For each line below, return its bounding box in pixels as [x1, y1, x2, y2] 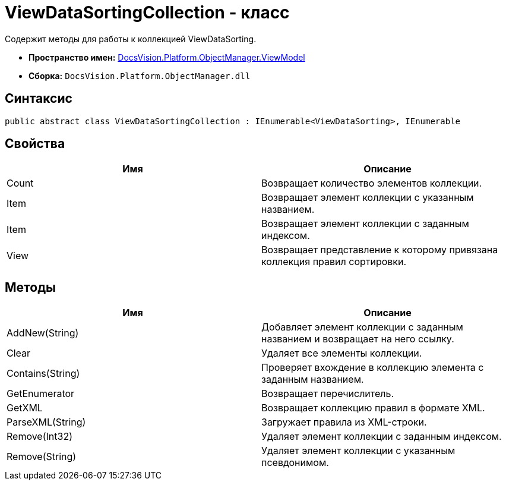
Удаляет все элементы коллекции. [261, 347, 422, 360]
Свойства [5, 136, 65, 152]
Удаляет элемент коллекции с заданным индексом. [261, 430, 502, 443]
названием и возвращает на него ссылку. [261, 333, 454, 345]
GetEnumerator [7, 388, 75, 400]
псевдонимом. [261, 456, 329, 469]
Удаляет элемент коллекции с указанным [261, 445, 456, 457]
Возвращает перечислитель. [261, 388, 394, 400]
